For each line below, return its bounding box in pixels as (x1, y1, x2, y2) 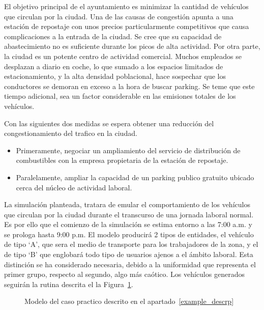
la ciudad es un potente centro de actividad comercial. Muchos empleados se (4, 50, 242, 61)
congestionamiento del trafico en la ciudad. (4, 128, 137, 138)
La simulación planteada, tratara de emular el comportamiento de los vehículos (4, 199, 250, 210)
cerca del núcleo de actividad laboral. (16, 182, 132, 192)
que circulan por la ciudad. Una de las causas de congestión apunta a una (4, 11, 233, 21)
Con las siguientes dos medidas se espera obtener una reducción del (4, 118, 214, 128)
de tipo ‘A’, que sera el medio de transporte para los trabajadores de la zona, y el (4, 239, 258, 249)
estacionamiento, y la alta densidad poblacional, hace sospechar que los (4, 71, 226, 81)
